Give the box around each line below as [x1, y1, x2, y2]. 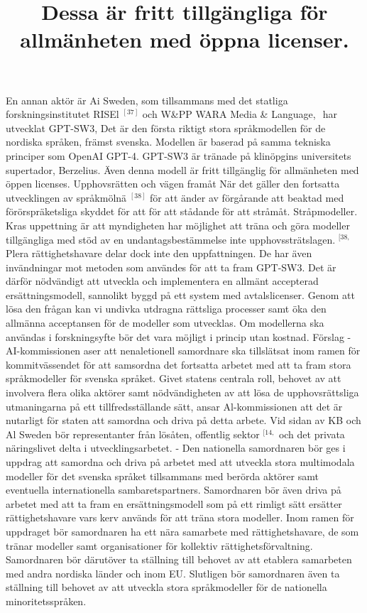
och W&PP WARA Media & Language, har [142, 107, 337, 121]
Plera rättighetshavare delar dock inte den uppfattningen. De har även [6, 246, 312, 261]
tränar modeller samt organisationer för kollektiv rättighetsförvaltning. [6, 538, 313, 553]
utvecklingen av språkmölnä [6, 190, 127, 205]
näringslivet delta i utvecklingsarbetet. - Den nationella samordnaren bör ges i [6, 440, 346, 455]
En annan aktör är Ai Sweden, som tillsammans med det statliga [6, 92, 288, 107]
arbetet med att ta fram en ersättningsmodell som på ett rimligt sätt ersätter [6, 496, 342, 511]
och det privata [278, 426, 345, 441]
